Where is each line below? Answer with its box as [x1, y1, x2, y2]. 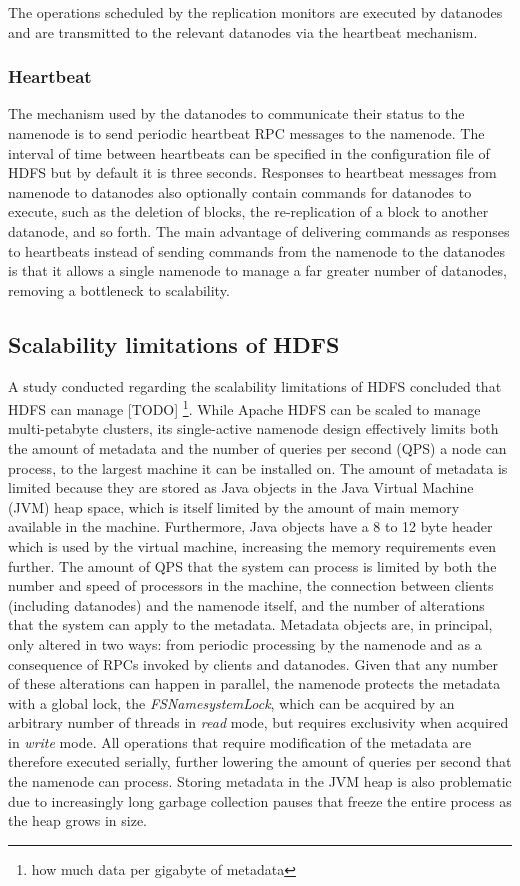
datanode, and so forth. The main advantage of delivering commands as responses [8, 220, 510, 241]
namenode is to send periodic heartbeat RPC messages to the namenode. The [8, 123, 485, 143]
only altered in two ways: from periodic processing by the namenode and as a [8, 633, 482, 654]
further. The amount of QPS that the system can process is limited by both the [8, 555, 497, 576]
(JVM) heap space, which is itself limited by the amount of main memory [8, 496, 460, 517]
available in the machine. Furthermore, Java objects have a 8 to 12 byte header [8, 516, 493, 537]
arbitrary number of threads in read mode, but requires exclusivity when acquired [8, 712, 509, 733]
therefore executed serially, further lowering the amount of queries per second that [8, 751, 512, 772]
